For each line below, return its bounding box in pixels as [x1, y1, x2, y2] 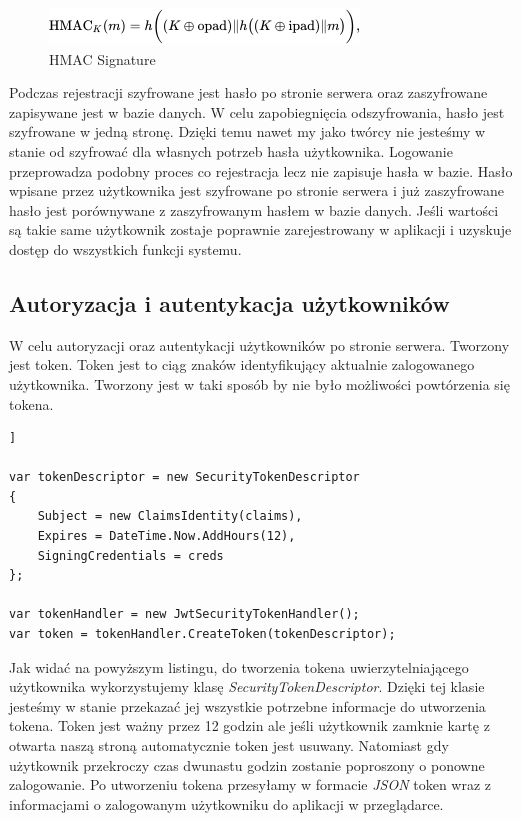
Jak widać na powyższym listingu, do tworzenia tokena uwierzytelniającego [9, 656, 469, 677]
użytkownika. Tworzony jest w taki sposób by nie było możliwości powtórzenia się [9, 373, 510, 394]
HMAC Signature [49, 48, 156, 69]
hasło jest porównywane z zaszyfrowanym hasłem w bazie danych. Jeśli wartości [9, 199, 499, 220]
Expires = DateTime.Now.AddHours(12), [37, 529, 296, 544]
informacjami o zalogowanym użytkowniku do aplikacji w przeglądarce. [9, 793, 444, 814]
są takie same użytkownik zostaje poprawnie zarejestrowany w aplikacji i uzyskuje [9, 219, 512, 240]
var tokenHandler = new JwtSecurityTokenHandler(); [9, 607, 360, 622]
